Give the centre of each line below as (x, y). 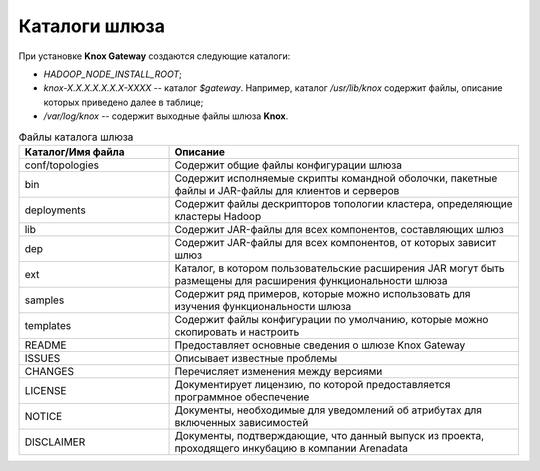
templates (48, 325)
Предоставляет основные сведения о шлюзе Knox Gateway (320, 345)
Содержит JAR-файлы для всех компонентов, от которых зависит (335, 242)
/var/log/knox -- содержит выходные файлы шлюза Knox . (166, 116)
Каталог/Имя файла (74, 152)
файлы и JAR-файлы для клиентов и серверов (287, 190)
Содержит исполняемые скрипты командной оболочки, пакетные (336, 178)
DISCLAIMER (55, 442)
